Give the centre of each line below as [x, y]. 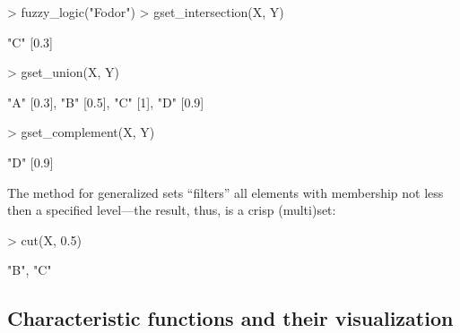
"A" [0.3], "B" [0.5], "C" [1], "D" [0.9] [106, 102]
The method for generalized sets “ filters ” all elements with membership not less [226, 192]
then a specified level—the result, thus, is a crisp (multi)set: [172, 210]
